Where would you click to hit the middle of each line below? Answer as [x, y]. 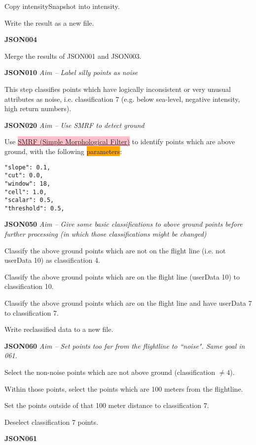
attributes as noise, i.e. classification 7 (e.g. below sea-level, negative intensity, [122, 99]
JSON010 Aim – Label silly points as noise [71, 72]
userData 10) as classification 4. [52, 260]
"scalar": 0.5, [29, 200]
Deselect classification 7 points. [51, 422]
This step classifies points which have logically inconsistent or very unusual [118, 89]
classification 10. [29, 286]
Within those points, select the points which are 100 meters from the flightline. [124, 388]
